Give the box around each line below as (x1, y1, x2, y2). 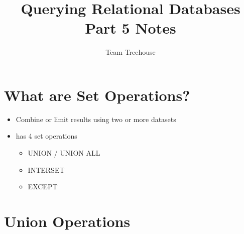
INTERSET (28, 164, 65, 175)
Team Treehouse (105, 47, 156, 57)
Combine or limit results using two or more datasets (16, 113, 176, 124)
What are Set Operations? (4, 84, 190, 105)
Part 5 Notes (85, 18, 176, 38)
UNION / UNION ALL (28, 148, 100, 158)
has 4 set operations (16, 131, 77, 141)
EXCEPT (28, 181, 58, 192)
